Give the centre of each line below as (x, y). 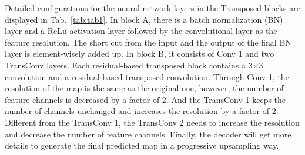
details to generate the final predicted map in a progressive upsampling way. (142, 145)
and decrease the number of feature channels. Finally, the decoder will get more (148, 134)
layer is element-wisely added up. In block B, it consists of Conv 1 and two (140, 54)
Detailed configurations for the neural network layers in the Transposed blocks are (152, 8)
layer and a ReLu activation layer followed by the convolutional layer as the (141, 31)
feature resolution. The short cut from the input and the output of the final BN (148, 42)
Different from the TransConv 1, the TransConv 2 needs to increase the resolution (152, 122)
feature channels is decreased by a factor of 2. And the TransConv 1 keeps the (145, 99)
